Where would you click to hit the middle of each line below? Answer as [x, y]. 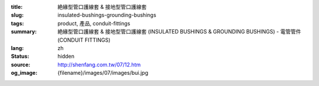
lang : [17, 48]
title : [17, 7]
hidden [66, 57]
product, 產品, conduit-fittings [94, 23]
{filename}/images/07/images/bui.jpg [103, 73]
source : [21, 64]
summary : [24, 32]
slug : [17, 15]
